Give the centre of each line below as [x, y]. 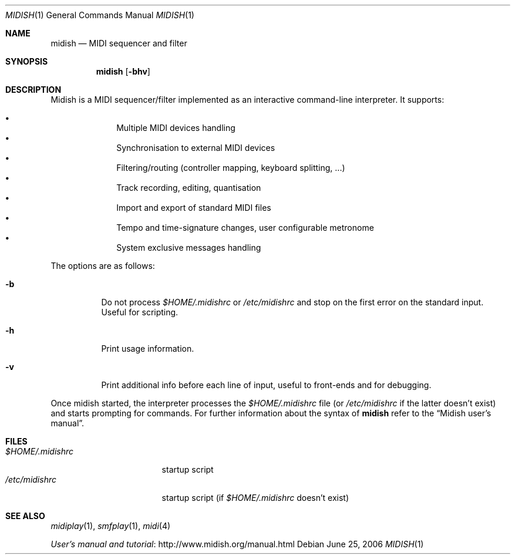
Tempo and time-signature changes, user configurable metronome [245, 228]
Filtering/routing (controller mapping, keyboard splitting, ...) [231, 168]
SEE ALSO [25, 516]
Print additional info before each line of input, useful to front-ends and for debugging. [266, 385]
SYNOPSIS [27, 61]
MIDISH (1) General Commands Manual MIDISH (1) [100, 15]
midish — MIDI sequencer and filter [119, 43]
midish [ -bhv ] [123, 71]
